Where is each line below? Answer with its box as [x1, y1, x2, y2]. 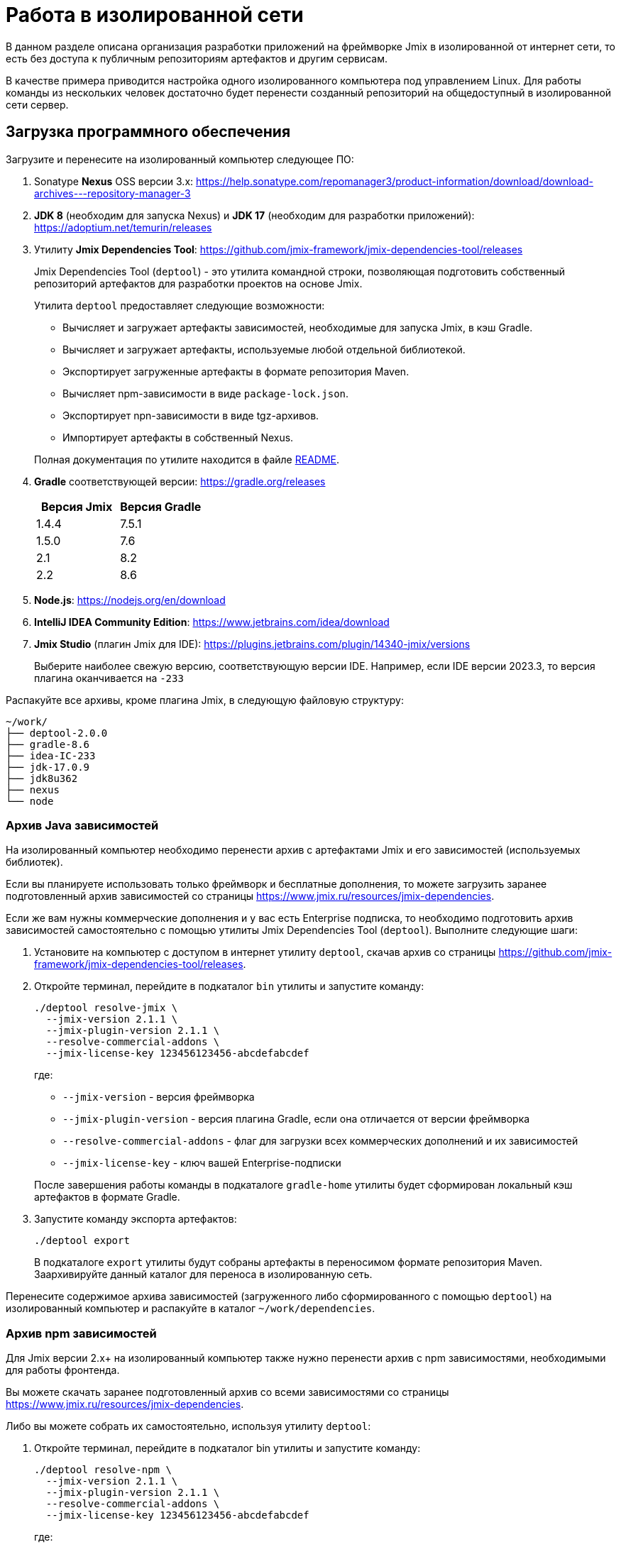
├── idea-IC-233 [6, 749, 96, 761]
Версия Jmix [40, 499, 113, 514]
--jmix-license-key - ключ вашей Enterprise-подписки [62, 1157, 341, 1169]
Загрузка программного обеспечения [6, 123, 291, 141]
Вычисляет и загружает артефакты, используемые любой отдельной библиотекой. [62, 343, 466, 356]
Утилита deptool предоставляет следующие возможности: [34, 299, 325, 312]
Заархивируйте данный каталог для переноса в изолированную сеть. [34, 1268, 373, 1281]
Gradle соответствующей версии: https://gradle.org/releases [34, 475, 326, 488]
